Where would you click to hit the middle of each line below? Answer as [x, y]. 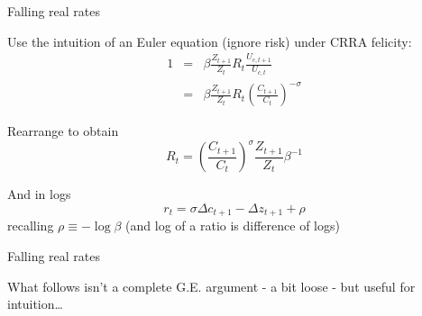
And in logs [39, 194]
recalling [31, 226]
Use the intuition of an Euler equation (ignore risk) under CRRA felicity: [210, 41]
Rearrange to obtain [63, 131]
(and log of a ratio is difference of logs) [233, 226]
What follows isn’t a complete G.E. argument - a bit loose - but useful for [211, 286]
